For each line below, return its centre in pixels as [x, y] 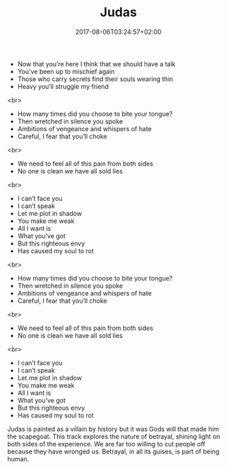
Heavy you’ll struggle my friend [63, 86]
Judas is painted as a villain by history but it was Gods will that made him [114, 429]
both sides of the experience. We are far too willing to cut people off [106, 444]
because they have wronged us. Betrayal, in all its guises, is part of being [114, 451]
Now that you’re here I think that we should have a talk [97, 63]
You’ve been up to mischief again [66, 71]
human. [18, 458]
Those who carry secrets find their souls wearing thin [95, 79]
